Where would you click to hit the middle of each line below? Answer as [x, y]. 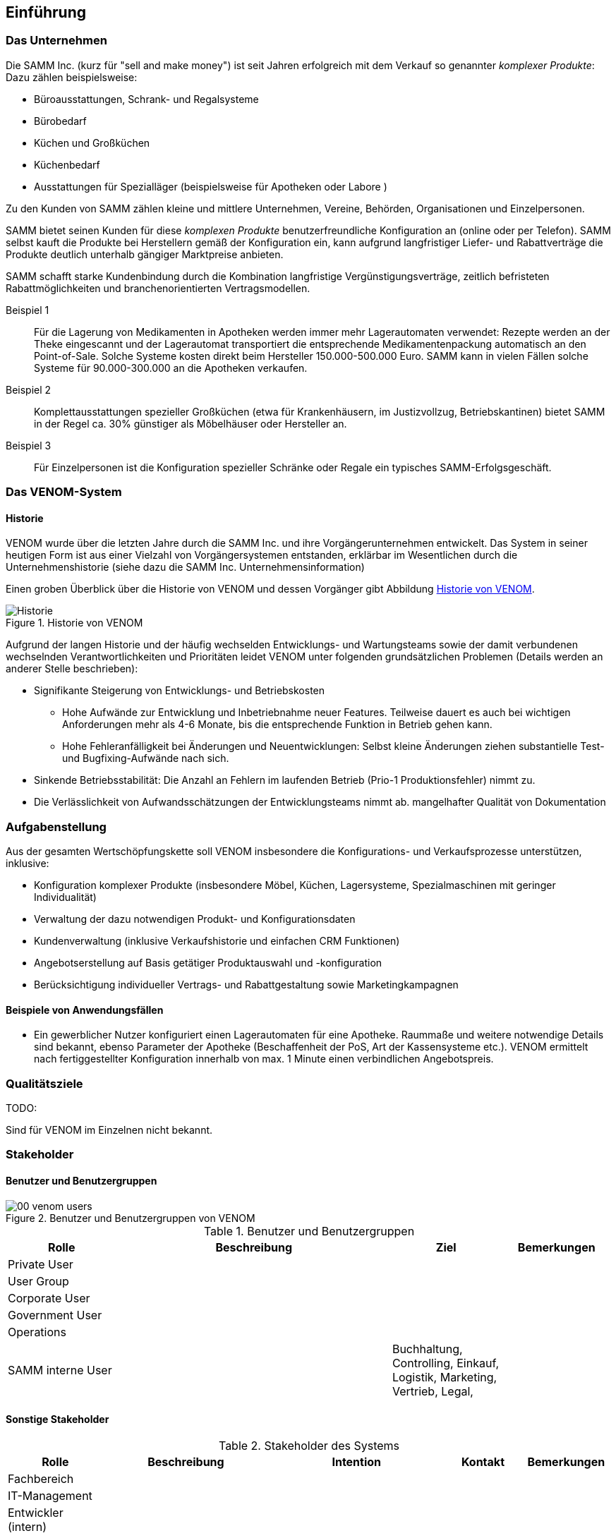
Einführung [46, 12]
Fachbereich [41, 1478]
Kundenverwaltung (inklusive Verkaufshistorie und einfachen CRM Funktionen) [217, 941]
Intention [357, 1461]
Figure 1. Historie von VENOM [74, 623]
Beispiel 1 [28, 310]
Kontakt [483, 1461]
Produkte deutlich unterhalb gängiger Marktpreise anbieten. [145, 254]
